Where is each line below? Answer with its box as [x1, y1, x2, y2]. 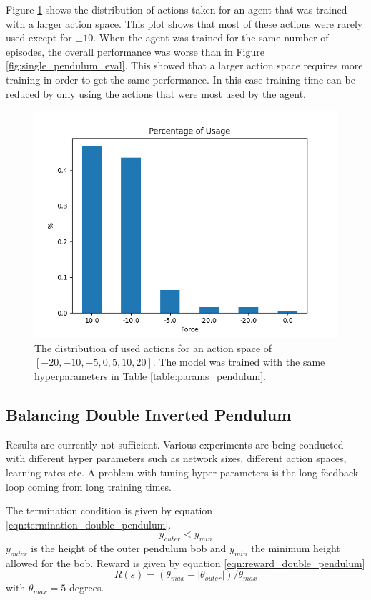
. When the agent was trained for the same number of [93, 30, 329, 45]
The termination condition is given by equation [6, 503, 213, 518]
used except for [6, 30, 72, 45]
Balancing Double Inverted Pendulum [6, 403, 292, 425]
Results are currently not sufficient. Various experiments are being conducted [6, 436, 344, 451]
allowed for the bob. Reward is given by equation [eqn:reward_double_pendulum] [6, 555, 365, 570]
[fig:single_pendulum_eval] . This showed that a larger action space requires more [6, 58, 363, 73]
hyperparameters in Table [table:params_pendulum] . [34, 368, 266, 383]
